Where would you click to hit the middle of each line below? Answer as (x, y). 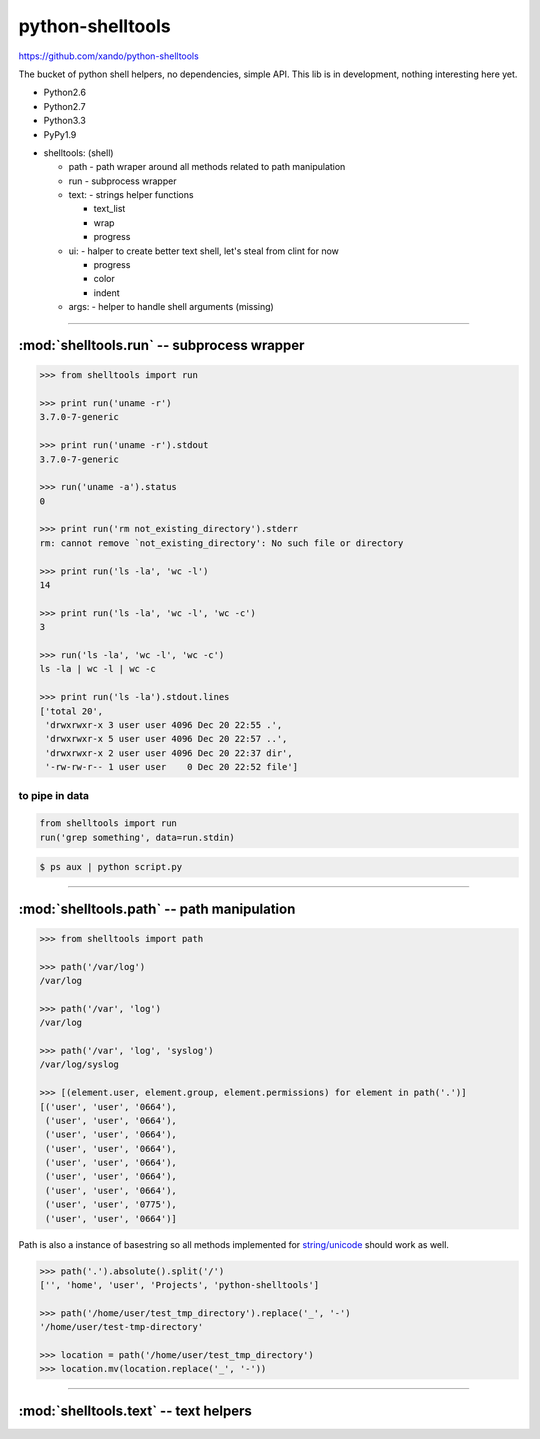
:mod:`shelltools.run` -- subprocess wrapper (161, 345)
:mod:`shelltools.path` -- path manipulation (157, 908)
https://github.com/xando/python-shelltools (108, 56)
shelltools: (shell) (78, 152)
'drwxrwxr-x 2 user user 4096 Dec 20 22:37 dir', (169, 753)
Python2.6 (65, 92)
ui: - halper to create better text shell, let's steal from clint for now (204, 251)
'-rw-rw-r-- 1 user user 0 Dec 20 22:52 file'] (172, 767)
